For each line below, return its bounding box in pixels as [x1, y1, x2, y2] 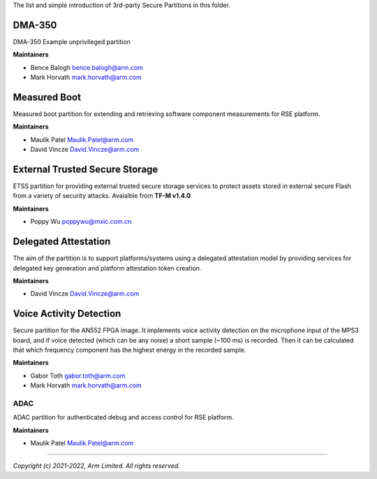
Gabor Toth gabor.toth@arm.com [30, 371, 126, 380]
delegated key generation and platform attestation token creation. [13, 264, 202, 272]
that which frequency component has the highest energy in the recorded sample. [13, 346, 246, 354]
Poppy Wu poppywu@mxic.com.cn [30, 217, 132, 226]
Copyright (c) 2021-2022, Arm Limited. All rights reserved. [13, 462, 181, 470]
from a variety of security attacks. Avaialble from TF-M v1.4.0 [13, 192, 191, 200]
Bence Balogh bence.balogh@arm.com [30, 63, 143, 71]
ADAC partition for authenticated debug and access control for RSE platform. [13, 413, 234, 422]
